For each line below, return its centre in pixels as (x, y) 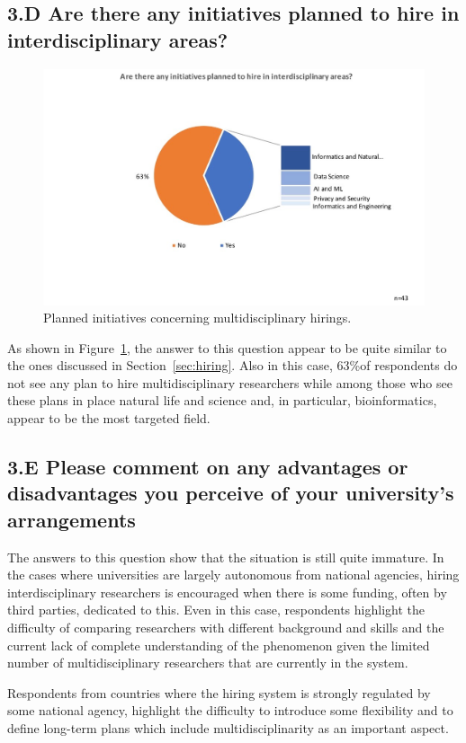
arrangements (72, 519)
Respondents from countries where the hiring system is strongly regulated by (219, 692)
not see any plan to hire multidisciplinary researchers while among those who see (230, 382)
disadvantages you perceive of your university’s (231, 493)
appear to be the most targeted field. (109, 418)
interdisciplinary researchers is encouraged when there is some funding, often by (227, 592)
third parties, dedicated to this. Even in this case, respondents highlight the (216, 610)
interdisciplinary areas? (118, 39)
